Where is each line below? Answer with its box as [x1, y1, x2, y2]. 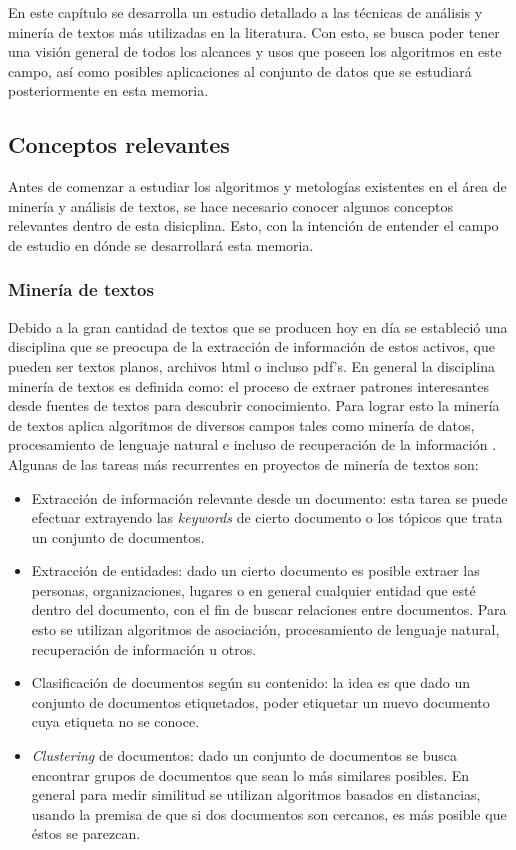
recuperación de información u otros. [31, 638, 257, 659]
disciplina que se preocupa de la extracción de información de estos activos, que [8, 336, 495, 357]
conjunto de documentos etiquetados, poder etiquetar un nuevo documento [31, 691, 490, 712]
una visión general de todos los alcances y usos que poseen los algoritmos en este [8, 41, 502, 62]
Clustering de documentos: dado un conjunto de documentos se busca [31, 745, 458, 766]
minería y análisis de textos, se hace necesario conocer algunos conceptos [8, 195, 454, 216]
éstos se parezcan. [31, 823, 141, 844]
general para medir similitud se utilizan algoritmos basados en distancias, [31, 784, 481, 805]
